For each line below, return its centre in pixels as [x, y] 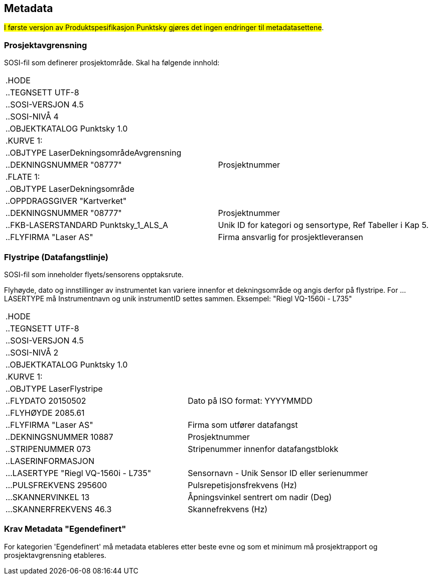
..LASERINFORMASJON [50, 461]
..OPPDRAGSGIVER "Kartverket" [66, 201]
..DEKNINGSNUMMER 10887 [59, 437]
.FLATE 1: [23, 177]
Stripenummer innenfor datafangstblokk [263, 449]
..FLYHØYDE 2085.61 [45, 413]
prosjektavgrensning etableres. [55, 555]
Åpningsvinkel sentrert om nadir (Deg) [260, 497]
